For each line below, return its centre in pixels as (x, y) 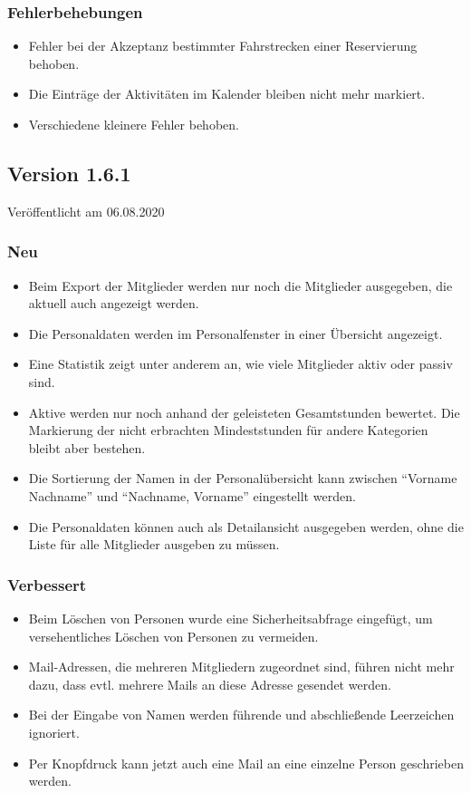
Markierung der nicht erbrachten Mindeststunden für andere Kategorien (228, 430)
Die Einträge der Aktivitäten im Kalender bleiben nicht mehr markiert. (227, 94)
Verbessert (47, 584)
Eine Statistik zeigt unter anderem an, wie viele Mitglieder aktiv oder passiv (240, 364)
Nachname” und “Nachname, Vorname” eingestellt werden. (192, 495)
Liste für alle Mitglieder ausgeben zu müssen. (154, 544)
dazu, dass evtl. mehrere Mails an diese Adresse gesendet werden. (210, 684)
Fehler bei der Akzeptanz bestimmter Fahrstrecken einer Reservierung (223, 46)
